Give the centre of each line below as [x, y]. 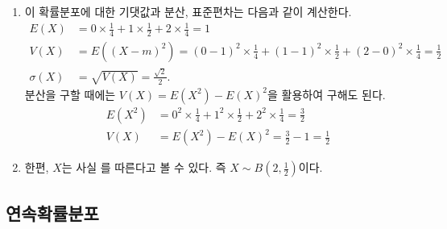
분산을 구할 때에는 [70, 94]
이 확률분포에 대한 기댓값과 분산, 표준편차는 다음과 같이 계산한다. [188, 11]
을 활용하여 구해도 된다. [327, 94]
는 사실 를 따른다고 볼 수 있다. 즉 [144, 167]
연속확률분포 [52, 212]
